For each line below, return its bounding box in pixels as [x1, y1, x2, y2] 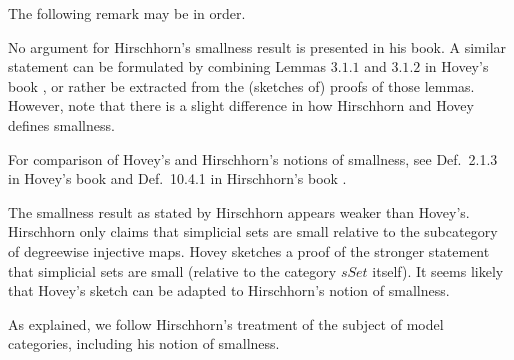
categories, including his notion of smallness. [8, 333, 280, 354]
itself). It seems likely [372, 260, 504, 281]
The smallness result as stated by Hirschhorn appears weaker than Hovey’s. [8, 201, 470, 222]
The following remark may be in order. [8, 3, 246, 23]
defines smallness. [8, 114, 115, 135]
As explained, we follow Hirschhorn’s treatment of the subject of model [8, 313, 444, 334]
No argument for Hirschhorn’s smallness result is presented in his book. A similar [8, 36, 507, 57]
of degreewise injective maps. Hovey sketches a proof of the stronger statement [8, 240, 490, 261]
